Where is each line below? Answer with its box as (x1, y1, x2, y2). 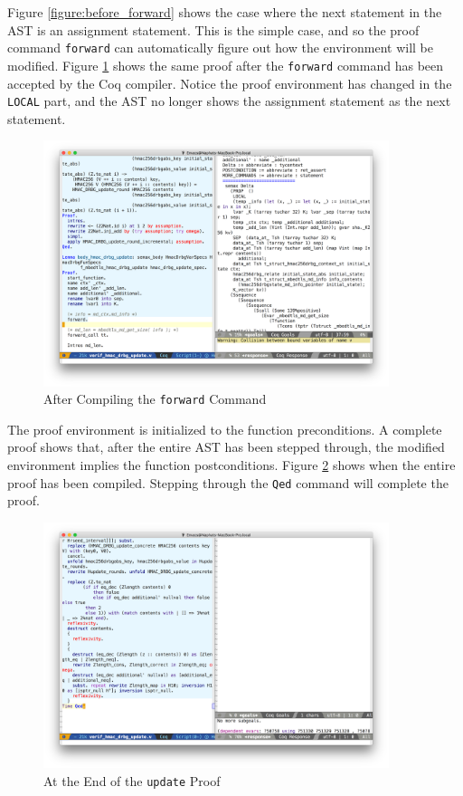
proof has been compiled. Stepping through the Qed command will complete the (7, 473, 449, 492)
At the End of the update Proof (43, 771, 221, 790)
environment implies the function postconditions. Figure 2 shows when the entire (7, 456, 456, 475)
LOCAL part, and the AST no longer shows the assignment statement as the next (7, 91, 451, 110)
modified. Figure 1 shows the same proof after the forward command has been (7, 55, 444, 74)
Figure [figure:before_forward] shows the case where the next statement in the (7, 3, 442, 21)
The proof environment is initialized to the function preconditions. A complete (7, 419, 442, 438)
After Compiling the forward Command (43, 389, 267, 408)
